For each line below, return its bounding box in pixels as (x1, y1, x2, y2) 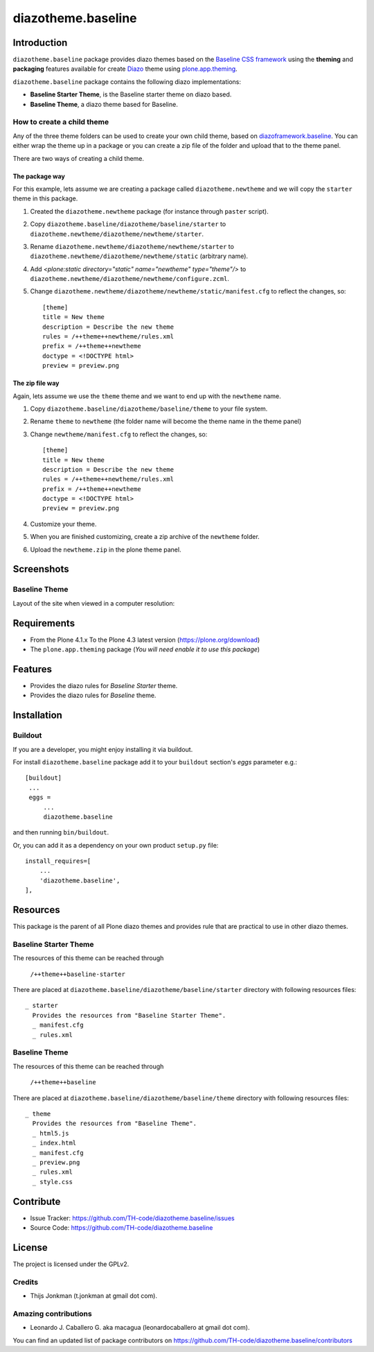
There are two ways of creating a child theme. (12, 154, 145, 162)
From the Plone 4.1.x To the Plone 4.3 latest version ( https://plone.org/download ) (30, 635, 260, 644)
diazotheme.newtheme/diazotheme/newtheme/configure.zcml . (30, 275, 230, 283)
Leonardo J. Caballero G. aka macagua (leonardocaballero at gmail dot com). (30, 1324, 250, 1332)
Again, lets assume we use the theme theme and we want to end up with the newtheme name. (12, 392, 281, 400)
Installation (12, 710, 62, 721)
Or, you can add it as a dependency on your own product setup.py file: (12, 841, 219, 849)
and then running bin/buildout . (12, 828, 109, 837)
